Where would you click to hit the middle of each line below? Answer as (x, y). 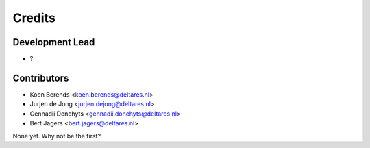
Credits (34, 18)
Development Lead (54, 42)
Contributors (41, 78)
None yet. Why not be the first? (57, 136)
